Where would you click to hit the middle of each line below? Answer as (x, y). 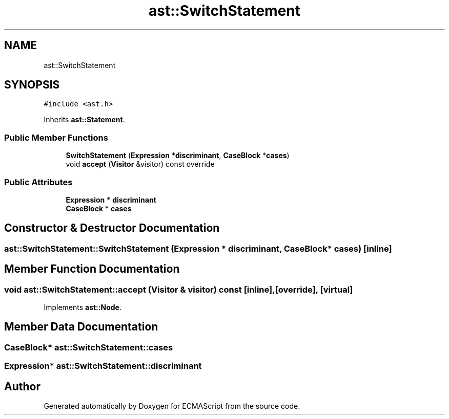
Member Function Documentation (92, 269)
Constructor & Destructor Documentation (112, 228)
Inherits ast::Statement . (84, 120)
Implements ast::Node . (83, 307)
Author (22, 386)
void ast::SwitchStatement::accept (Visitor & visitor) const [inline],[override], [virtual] (179, 289)
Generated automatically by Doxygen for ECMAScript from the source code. (172, 406)
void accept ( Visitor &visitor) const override (140, 164)
